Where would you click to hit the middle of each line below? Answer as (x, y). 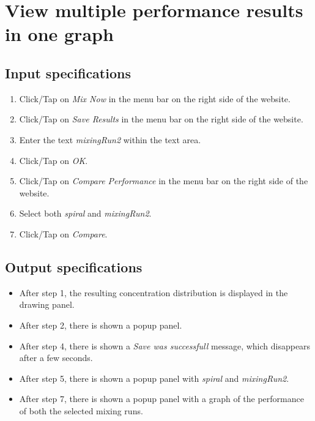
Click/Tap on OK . (54, 160)
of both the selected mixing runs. (81, 410)
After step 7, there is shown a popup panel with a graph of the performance (161, 399)
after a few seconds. (56, 358)
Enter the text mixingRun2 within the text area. (110, 139)
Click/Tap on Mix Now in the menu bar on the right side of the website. (155, 98)
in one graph (59, 34)
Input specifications (68, 73)
